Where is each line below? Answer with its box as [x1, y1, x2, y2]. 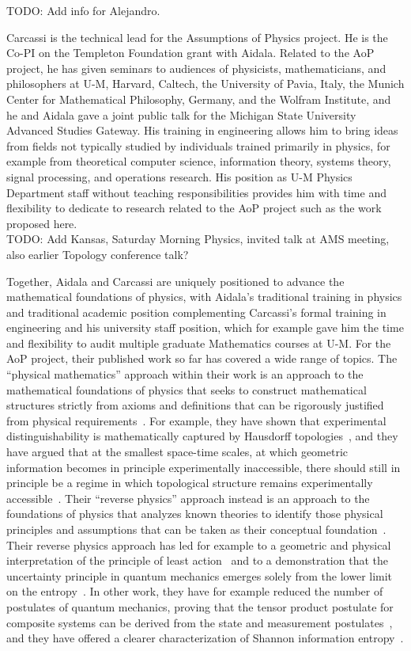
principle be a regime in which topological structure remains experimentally [6, 474, 373, 491]
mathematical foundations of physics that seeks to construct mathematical [6, 381, 367, 398]
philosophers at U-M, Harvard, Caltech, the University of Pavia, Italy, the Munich [6, 75, 405, 92]
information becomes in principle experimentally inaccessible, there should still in [6, 459, 401, 475]
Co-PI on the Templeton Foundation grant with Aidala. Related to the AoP [6, 44, 375, 61]
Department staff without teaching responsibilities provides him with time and [6, 184, 386, 200]
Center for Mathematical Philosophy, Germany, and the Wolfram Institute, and [6, 90, 391, 107]
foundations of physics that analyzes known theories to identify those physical [6, 505, 383, 522]
